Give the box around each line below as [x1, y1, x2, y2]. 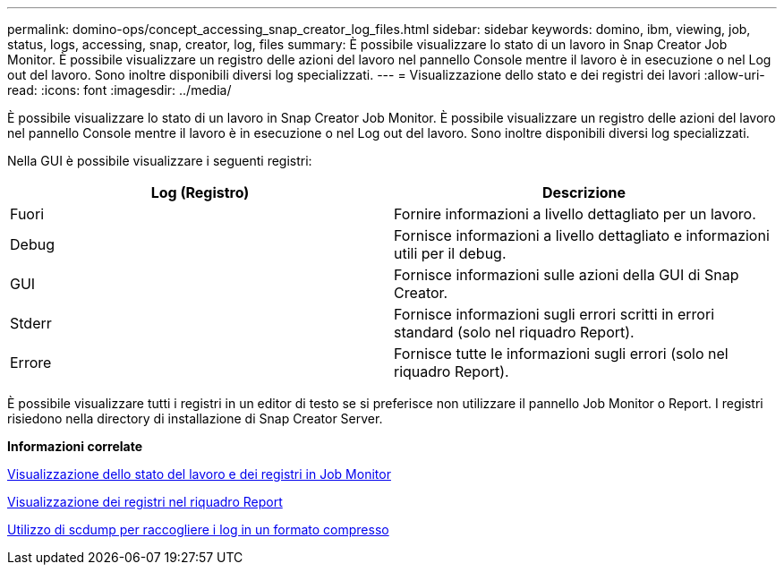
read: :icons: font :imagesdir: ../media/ [7, 82, 232, 98]
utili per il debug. [394, 244, 507, 262]
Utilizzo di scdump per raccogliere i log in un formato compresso [7, 522, 389, 537]
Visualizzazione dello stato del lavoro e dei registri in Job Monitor [7, 466, 391, 482]
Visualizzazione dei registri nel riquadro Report [7, 494, 283, 509]
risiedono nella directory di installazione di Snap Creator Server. [7, 411, 383, 426]
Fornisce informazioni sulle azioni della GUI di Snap [394, 266, 739, 284]
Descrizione [541, 184, 626, 201]
